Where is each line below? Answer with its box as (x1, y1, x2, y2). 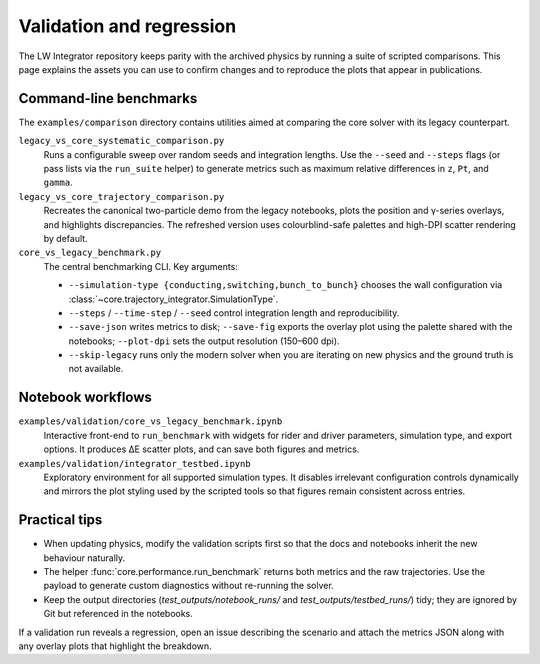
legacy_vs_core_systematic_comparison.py (18, 135, 225, 147)
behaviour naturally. (43, 551, 126, 564)
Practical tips (18, 511, 103, 529)
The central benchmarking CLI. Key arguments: (43, 260, 239, 272)
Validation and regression (18, 15, 237, 37)
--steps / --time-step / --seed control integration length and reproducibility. (68, 306, 400, 319)
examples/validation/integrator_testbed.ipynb (18, 458, 251, 469)
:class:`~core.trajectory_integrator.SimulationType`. (68, 293, 279, 305)
